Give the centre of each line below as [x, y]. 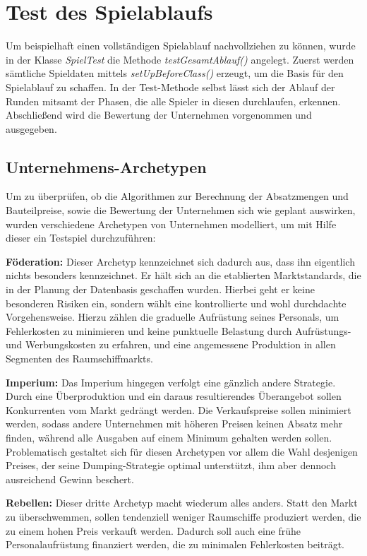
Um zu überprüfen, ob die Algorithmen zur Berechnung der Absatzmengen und [177, 196]
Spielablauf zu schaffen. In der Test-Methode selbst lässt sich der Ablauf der [170, 87]
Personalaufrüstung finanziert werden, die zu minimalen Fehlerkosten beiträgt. [175, 544]
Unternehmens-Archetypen [106, 166]
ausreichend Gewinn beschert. [70, 479]
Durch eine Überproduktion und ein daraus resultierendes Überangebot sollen [174, 396]
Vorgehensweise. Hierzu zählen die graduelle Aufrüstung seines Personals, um [173, 317]
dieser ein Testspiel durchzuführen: [81, 238]
